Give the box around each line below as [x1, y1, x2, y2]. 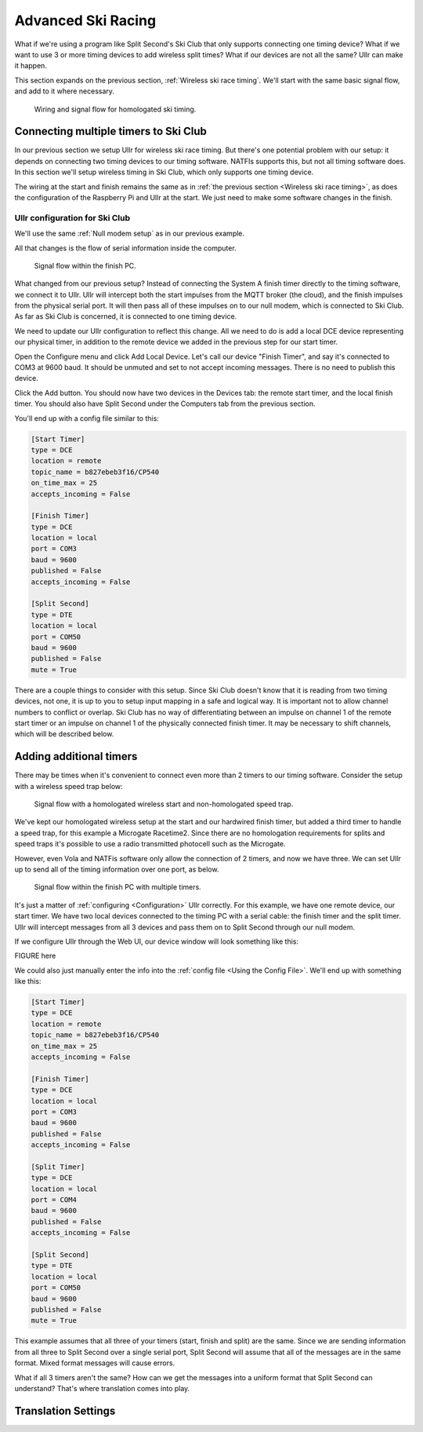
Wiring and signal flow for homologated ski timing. [34, 104, 197, 114]
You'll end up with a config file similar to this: [14, 413, 160, 423]
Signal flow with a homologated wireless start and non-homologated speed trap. [34, 799, 294, 809]
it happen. [14, 61, 47, 71]
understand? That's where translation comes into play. [14, 1383, 190, 1393]
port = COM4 [31, 1196, 78, 1204]
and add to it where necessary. [14, 86, 115, 96]
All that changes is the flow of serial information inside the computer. [14, 243, 237, 253]
